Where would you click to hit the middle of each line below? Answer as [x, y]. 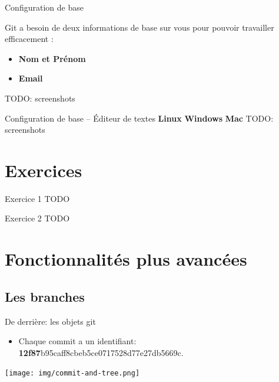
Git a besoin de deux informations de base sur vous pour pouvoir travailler [139, 27]
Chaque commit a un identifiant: [77, 341]
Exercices [44, 170]
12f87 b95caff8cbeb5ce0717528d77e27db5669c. [101, 352]
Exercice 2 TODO [37, 218]
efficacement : [29, 39]
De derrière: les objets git [50, 321]
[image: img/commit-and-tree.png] [72, 373]
